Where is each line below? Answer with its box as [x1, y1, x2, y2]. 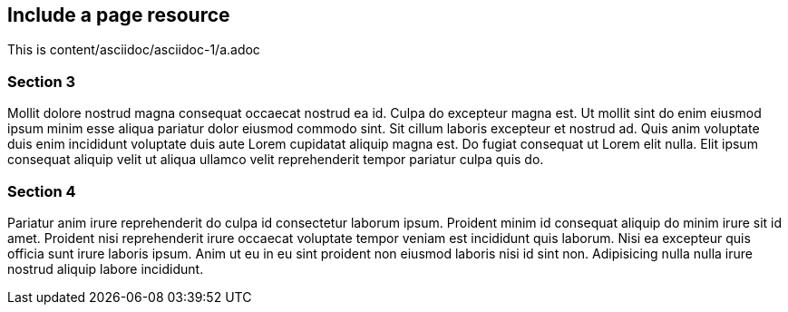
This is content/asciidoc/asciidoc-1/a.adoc [7, 42, 260, 58]
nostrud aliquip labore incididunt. [7, 260, 204, 277]
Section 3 [7, 72, 76, 91]
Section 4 [7, 181, 76, 200]
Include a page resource [7, 4, 230, 26]
